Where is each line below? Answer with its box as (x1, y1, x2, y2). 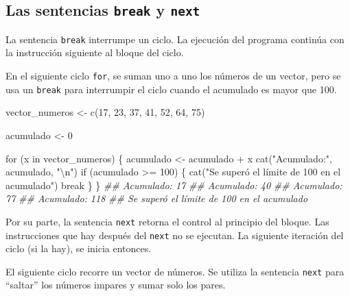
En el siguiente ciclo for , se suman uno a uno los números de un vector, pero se (5, 69, 341, 83)
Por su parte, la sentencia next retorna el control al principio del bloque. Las (5, 214, 329, 228)
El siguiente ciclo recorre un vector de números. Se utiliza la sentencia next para (5, 264, 345, 278)
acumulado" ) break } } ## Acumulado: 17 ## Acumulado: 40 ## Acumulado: (5, 177, 342, 192)
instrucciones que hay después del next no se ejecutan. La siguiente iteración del (5, 227, 344, 242)
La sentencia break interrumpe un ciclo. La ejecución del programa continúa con (5, 32, 345, 46)
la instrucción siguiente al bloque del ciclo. (5, 45, 184, 60)
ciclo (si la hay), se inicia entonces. (5, 241, 152, 256)
